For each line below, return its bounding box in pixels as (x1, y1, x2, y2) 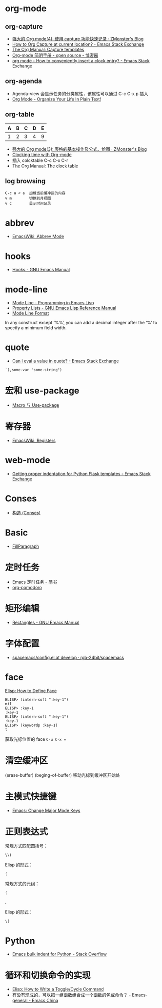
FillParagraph (12, 543, 39, 549)
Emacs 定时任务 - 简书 (12, 579, 57, 585)
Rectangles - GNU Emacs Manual (12, 619, 80, 625)
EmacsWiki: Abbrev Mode (12, 234, 64, 239)
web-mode (5, 455, 50, 466)
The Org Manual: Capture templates (12, 47, 84, 52)
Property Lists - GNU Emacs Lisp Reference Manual (12, 305, 117, 311)
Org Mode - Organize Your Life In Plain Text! (12, 96, 101, 102)
